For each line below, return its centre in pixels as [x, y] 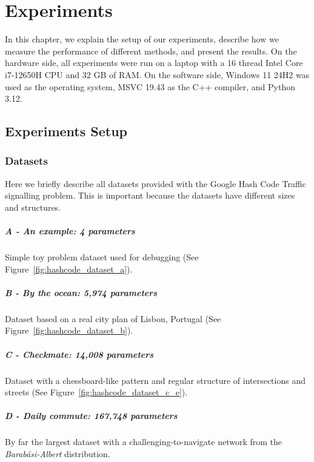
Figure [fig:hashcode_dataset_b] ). [69, 330]
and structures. [33, 207]
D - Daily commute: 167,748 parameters [91, 416]
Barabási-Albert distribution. [58, 453]
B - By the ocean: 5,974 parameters [81, 292]
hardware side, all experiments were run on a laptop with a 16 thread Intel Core [154, 63]
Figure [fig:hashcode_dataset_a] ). [69, 269]
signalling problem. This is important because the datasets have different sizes [150, 195]
